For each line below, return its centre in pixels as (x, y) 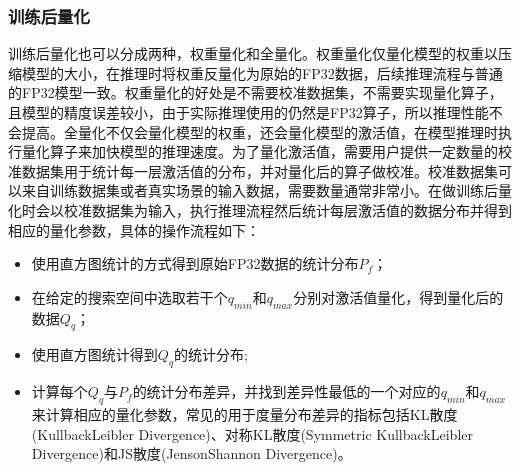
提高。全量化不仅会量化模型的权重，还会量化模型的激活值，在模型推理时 (259, 131)
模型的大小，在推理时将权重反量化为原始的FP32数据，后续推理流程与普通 (262, 72)
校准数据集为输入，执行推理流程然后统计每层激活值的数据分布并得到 (287, 209)
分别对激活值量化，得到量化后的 (398, 296)
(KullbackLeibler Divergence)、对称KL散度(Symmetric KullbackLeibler (252, 433)
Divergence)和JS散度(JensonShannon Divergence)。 (191, 453)
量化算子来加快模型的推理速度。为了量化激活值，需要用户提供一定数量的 (259, 151)
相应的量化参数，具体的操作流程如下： (134, 229)
